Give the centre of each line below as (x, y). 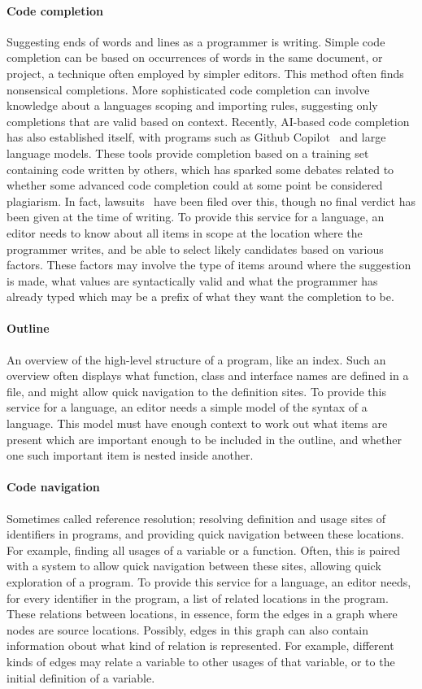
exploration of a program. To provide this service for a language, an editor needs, (209, 582)
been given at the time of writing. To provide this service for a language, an (196, 217)
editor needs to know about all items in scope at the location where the (185, 232)
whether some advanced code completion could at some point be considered (195, 185)
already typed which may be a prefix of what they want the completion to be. (200, 297)
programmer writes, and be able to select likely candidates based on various (195, 249)
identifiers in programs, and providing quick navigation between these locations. (205, 534)
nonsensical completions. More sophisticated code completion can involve (188, 89)
